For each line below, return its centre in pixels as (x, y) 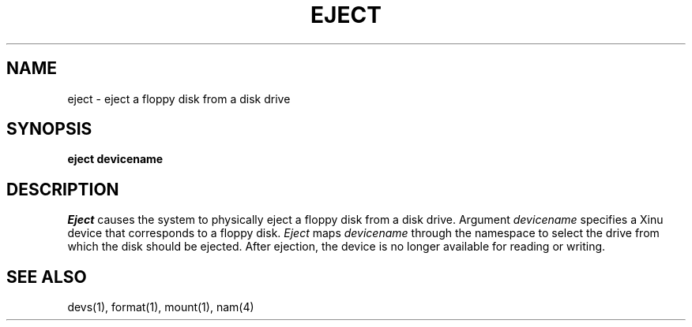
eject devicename (115, 159)
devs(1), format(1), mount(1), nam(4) (161, 307)
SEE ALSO (47, 277)
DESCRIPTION (63, 189)
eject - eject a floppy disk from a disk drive (179, 98)
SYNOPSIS (49, 129)
